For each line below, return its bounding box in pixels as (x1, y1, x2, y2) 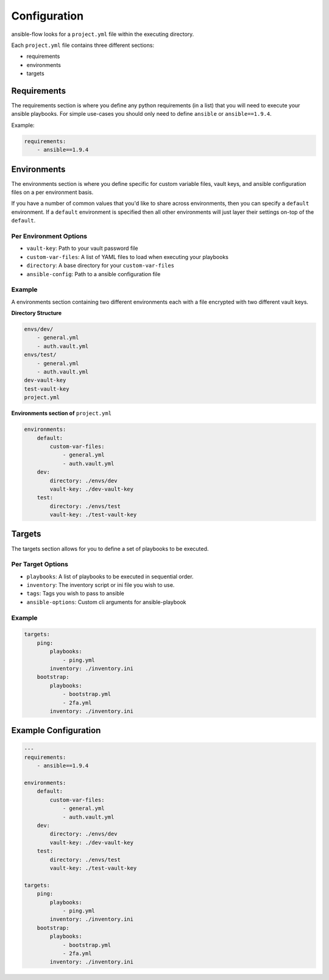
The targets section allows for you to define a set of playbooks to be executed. (11, 545, 209, 552)
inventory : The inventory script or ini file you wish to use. (26, 581, 175, 589)
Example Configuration (11, 725, 101, 736)
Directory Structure (11, 310, 62, 317)
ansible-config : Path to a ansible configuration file (26, 270, 161, 277)
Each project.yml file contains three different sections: (11, 41, 155, 49)
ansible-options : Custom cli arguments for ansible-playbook (26, 598, 186, 606)
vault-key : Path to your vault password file (26, 244, 138, 252)
